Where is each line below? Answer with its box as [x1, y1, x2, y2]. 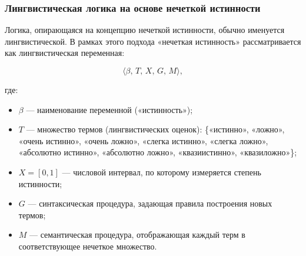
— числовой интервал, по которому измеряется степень [62, 165, 261, 178]
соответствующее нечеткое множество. [18, 240, 157, 252]
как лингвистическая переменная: [5, 46, 125, 59]
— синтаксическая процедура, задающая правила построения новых [28, 197, 272, 210]
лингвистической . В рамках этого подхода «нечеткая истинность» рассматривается [5, 35, 301, 47]
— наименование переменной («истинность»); [26, 103, 193, 115]
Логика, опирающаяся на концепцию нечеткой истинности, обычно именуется [5, 24, 285, 36]
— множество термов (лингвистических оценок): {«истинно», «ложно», [26, 123, 285, 135]
